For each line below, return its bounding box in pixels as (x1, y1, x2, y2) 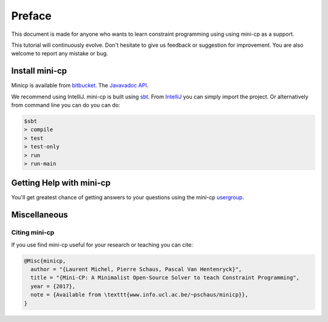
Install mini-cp (11, 66, 67, 76)
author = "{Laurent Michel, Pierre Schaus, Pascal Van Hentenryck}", (30, 265, 242, 273)
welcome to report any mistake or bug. (11, 50, 109, 57)
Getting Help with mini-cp (11, 178, 111, 188)
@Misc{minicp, (24, 257, 66, 264)
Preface (11, 9, 52, 22)
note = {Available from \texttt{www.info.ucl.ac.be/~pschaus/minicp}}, (30, 292, 248, 298)
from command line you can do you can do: (11, 101, 121, 109)
